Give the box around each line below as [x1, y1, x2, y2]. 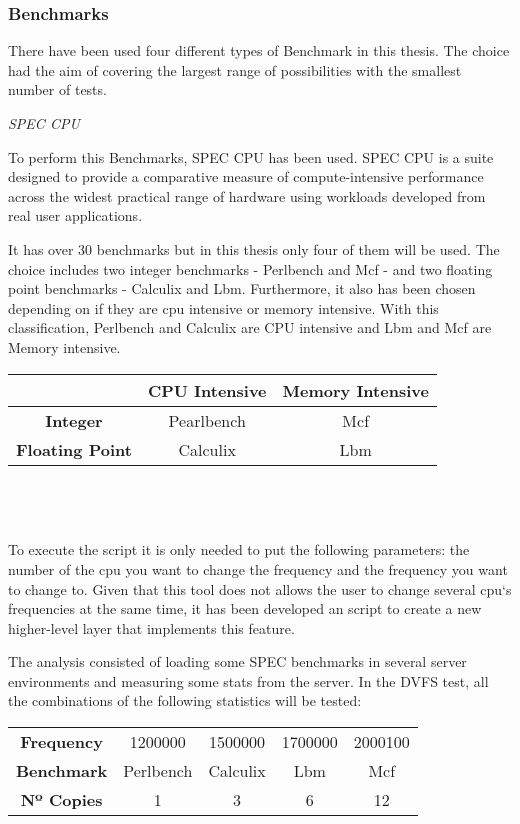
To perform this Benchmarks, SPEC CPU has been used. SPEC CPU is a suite [8, 146, 494, 167]
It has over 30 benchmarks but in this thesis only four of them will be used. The [8, 238, 500, 259]
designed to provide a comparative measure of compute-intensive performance [8, 166, 484, 187]
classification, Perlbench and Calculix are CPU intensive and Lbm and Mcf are [8, 317, 492, 338]
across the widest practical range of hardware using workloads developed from [8, 185, 486, 206]
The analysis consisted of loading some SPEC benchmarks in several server [8, 651, 467, 672]
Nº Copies [20, 788, 103, 812]
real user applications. [8, 205, 143, 226]
